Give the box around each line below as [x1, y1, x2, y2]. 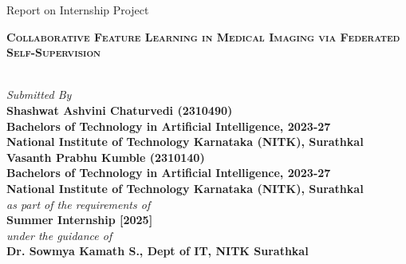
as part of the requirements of [6, 195, 151, 212]
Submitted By [6, 86, 72, 103]
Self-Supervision [6, 44, 101, 61]
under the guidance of [6, 227, 112, 243]
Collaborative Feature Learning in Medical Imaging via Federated [6, 28, 400, 45]
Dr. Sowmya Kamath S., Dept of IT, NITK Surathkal [6, 242, 309, 259]
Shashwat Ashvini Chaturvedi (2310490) [6, 101, 233, 118]
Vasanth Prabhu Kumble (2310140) [6, 148, 205, 165]
